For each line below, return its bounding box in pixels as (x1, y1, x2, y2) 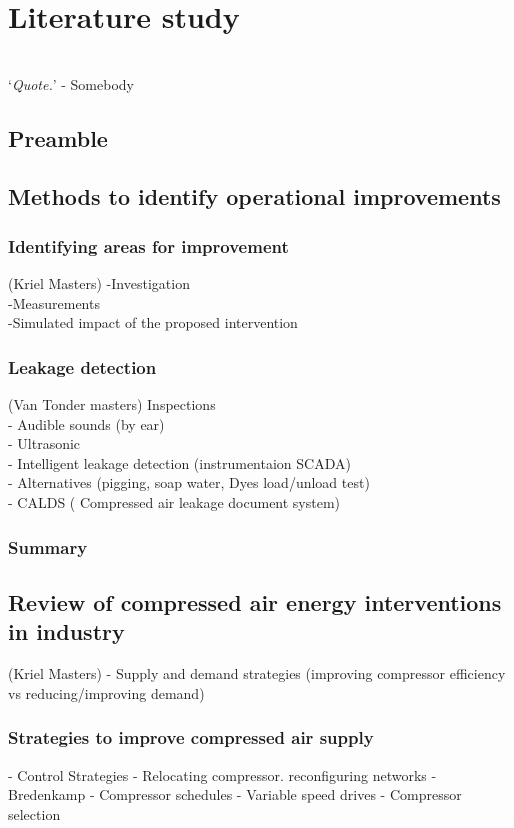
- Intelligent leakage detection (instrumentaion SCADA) (8, 452, 351, 473)
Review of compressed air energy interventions (8, 586, 502, 617)
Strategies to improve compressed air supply (8, 725, 374, 750)
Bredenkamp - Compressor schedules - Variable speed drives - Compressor (8, 784, 462, 805)
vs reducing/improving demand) (8, 682, 205, 703)
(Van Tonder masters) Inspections (8, 394, 216, 415)
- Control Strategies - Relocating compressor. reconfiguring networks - (8, 764, 437, 785)
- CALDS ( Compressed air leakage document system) (8, 492, 341, 513)
